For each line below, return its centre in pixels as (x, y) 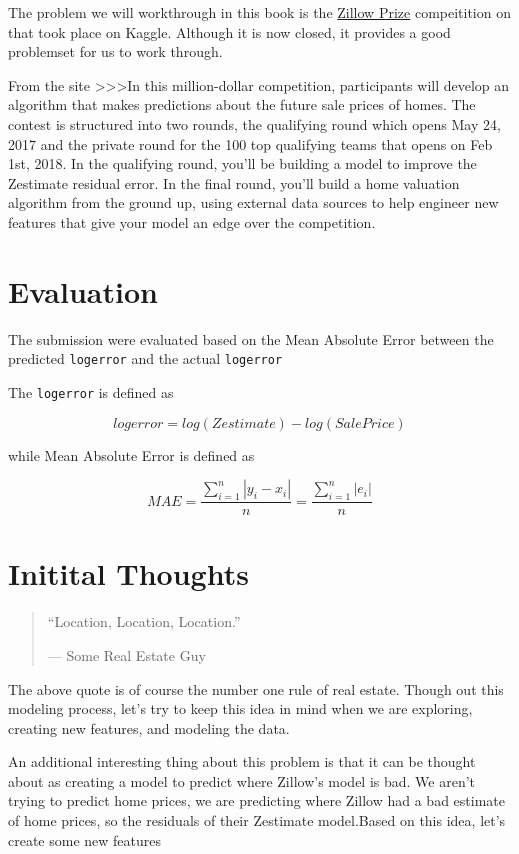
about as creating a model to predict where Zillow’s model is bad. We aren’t (242, 780)
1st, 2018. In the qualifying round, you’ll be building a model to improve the (242, 163)
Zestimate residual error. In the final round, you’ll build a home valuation (234, 182)
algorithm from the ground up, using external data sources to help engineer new (253, 202)
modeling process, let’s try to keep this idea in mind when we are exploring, (240, 708)
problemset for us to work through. (115, 51)
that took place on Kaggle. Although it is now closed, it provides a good (229, 31)
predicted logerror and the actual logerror (145, 358)
